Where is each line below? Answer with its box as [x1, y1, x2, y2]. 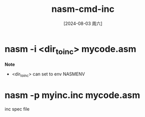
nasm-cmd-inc [51, 3, 115, 15]
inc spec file [4, 106, 30, 112]
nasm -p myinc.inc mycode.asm [4, 90, 141, 101]
